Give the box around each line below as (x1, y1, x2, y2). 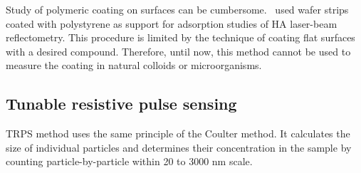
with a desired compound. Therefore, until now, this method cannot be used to (6, 43, 351, 58)
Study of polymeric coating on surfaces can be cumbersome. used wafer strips (6, 2, 349, 16)
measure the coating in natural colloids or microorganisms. (6, 58, 262, 73)
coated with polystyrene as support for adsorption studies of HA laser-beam (6, 16, 338, 31)
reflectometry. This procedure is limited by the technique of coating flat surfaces (6, 30, 355, 45)
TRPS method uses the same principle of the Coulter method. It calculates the (6, 126, 350, 141)
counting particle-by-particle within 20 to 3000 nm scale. (6, 154, 253, 169)
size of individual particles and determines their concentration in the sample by (6, 140, 352, 154)
